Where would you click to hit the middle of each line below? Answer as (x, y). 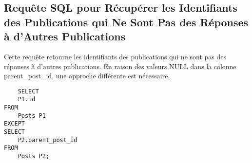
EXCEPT (14, 124)
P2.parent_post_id (48, 140)
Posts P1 (32, 116)
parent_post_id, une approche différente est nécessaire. (87, 76)
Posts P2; (34, 156)
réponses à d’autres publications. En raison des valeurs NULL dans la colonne (120, 66)
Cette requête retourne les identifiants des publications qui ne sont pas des (115, 56)
